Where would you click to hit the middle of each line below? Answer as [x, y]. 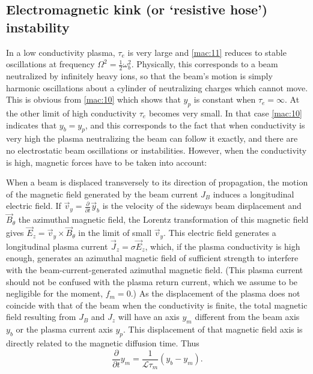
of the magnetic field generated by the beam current [102, 194]
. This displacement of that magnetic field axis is [213, 329]
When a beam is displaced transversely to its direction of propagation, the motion [157, 182]
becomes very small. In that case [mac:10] [225, 113]
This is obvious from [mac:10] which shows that [93, 99]
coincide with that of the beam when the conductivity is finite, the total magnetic [157, 305]
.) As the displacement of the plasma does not [215, 293]
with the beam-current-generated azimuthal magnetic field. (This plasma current [155, 270]
